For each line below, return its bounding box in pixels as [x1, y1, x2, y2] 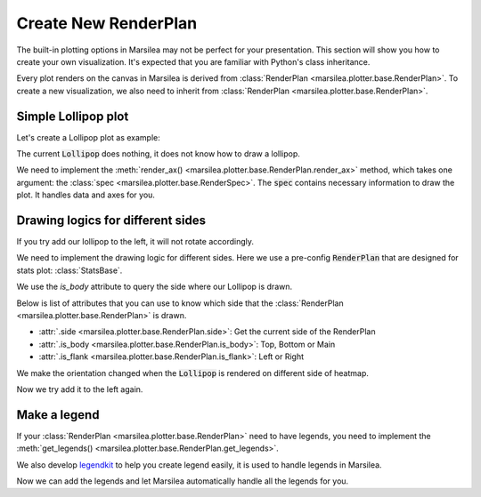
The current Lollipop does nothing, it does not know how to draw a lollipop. [16, 148, 300, 159]
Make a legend [16, 407, 100, 422]
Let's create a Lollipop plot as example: [16, 132, 160, 142]
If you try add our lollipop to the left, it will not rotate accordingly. [16, 236, 254, 247]
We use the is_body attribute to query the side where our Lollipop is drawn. [16, 281, 293, 293]
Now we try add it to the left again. [16, 384, 143, 395]
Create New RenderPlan [16, 13, 198, 33]
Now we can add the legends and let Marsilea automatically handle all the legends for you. [16, 476, 349, 486]
